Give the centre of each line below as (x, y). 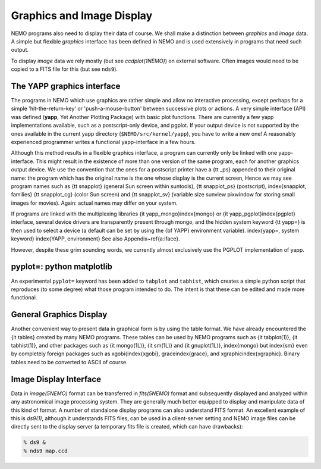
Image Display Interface (56, 379)
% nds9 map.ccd (45, 451)
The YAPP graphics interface (66, 86)
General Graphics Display (59, 315)
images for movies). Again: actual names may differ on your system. (94, 203)
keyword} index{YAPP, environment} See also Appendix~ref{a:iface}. (96, 239)
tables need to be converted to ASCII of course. (69, 362)
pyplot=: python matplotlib (62, 267)
